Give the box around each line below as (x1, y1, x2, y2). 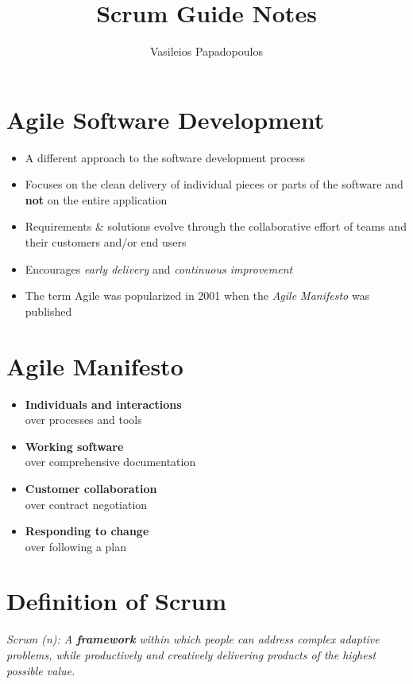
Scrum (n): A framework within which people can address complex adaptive (6, 631, 380, 647)
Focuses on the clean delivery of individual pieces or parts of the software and (25, 176, 403, 192)
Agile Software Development (6, 103, 325, 135)
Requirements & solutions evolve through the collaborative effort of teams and (25, 218, 407, 235)
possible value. (6, 662, 75, 678)
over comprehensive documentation (25, 453, 196, 470)
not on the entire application (25, 191, 168, 208)
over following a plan (25, 538, 127, 554)
